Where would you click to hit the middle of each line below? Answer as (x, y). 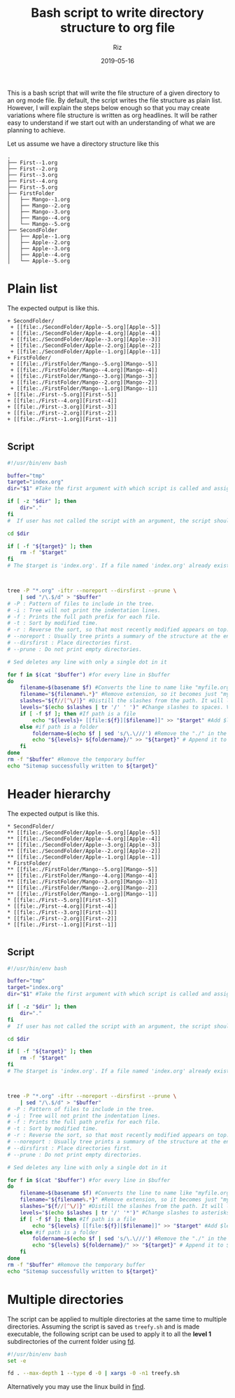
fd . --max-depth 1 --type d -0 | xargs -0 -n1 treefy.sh (93, 1373)
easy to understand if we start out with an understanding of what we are (111, 122)
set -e (17, 1361)
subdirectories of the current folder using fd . (71, 1341)
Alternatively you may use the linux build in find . (76, 1387)
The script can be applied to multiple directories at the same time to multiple (117, 1319)
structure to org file (117, 28)
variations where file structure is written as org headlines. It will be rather (113, 115)
